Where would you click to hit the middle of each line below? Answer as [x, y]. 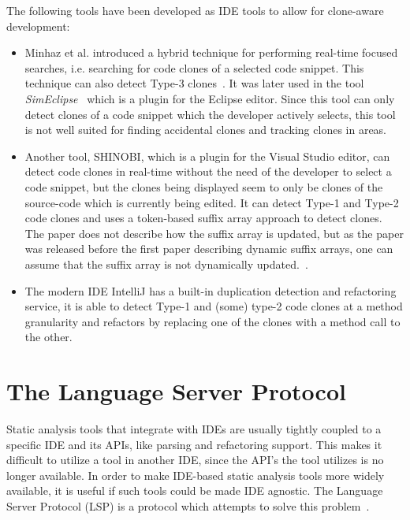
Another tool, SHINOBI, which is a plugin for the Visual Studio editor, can [207, 156]
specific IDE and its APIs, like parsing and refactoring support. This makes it [194, 444]
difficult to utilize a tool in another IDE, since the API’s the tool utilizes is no [195, 460]
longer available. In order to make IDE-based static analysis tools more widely [196, 475]
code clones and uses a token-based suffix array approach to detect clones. [203, 218]
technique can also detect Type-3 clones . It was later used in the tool [194, 83]
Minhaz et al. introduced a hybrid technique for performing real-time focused [211, 52]
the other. [48, 337]
